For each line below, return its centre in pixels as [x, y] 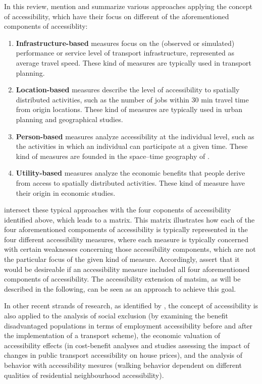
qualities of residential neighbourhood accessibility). [84, 375]
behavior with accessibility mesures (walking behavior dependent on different [123, 365]
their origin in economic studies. [66, 193]
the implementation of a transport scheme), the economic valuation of [112, 335]
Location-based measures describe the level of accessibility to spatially [128, 90]
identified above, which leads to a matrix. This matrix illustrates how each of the [129, 219]
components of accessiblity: [46, 26]
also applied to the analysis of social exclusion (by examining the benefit [116, 316]
